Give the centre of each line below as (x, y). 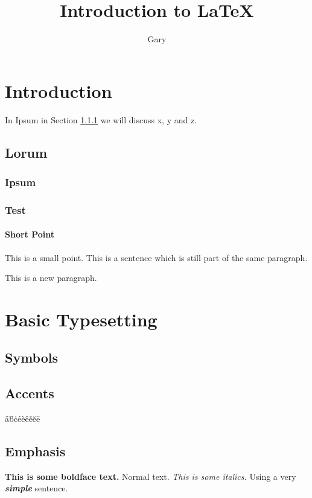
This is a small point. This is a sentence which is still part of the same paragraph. (156, 257)
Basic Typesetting (81, 319)
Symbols (32, 357)
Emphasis (35, 451)
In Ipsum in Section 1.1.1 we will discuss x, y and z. (101, 119)
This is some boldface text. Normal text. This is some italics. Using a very (151, 476)
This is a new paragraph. (51, 278)
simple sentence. (37, 488)
